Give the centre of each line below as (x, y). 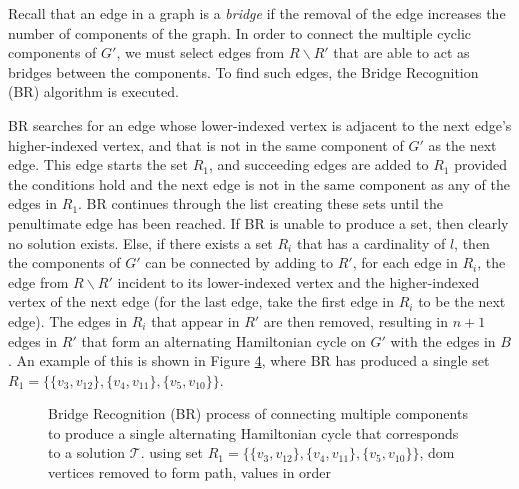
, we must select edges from (200, 52)
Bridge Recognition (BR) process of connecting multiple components (258, 413)
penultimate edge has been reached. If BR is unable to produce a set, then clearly (258, 222)
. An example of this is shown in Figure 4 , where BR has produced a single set (249, 360)
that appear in (195, 320)
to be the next (462, 301)
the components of (64, 262)
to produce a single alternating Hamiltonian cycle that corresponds (253, 432)
